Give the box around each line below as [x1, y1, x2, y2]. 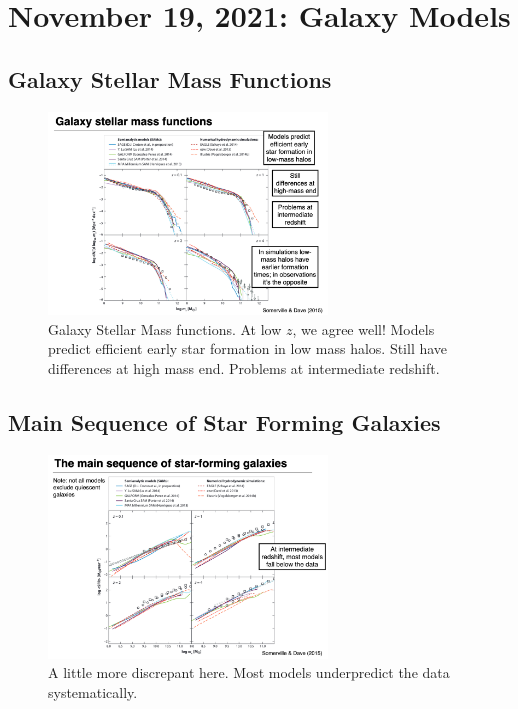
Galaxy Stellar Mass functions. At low [48, 318, 282, 339]
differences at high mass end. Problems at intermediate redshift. [48, 357, 440, 378]
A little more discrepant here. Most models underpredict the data [48, 662, 450, 683]
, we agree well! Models [292, 318, 435, 339]
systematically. [48, 682, 138, 703]
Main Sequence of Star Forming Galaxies [8, 406, 441, 437]
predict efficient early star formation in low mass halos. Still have [48, 338, 448, 359]
